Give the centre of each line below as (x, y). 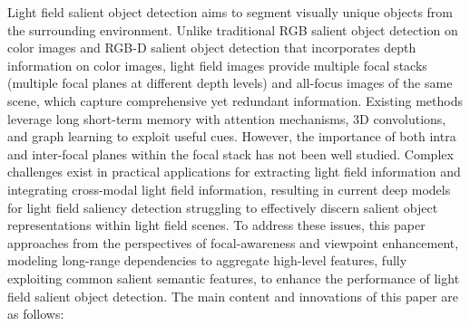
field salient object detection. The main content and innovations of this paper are (233, 296)
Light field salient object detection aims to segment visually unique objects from (230, 12)
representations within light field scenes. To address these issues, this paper (216, 225)
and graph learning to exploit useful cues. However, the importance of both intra (232, 136)
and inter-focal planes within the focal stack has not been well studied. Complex (230, 153)
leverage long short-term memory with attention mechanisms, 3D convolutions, (227, 118)
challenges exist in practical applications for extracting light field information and (234, 172)
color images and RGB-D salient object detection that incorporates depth (212, 48)
